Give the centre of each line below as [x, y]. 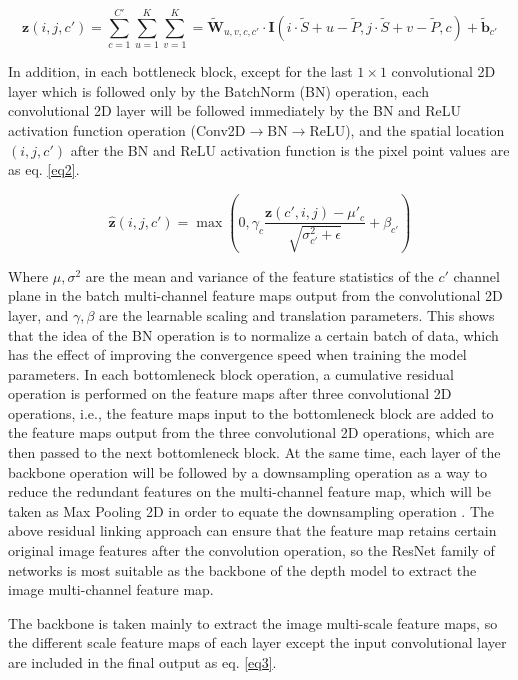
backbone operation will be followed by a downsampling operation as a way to [247, 471]
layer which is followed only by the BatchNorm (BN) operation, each [218, 90]
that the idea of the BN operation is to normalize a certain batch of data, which [253, 334]
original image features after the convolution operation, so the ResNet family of [251, 550]
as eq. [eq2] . [44, 169]
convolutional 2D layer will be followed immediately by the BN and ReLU [235, 110]
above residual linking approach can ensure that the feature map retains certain [252, 530]
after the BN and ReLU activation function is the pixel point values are [290, 149]
